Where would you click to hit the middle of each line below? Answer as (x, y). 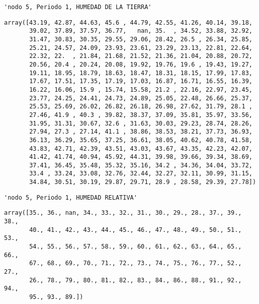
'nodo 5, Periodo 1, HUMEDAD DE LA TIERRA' (78, 7)
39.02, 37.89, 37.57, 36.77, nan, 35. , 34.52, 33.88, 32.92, (141, 31)
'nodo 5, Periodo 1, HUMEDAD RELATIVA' (71, 197)
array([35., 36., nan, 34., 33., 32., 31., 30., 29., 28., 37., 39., (123, 213)
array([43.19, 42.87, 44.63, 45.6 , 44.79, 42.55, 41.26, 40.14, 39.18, (128, 22)
